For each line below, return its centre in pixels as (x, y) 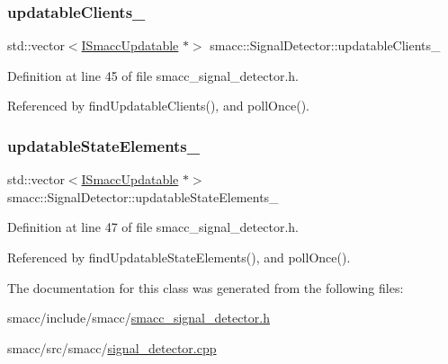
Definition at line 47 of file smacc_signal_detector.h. (153, 227)
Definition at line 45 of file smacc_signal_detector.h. (153, 75)
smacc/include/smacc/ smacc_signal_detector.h (139, 318)
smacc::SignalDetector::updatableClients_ (325, 45)
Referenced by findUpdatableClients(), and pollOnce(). (158, 106)
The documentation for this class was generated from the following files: (206, 287)
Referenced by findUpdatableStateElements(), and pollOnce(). (179, 257)
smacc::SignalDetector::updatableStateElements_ (143, 196)
